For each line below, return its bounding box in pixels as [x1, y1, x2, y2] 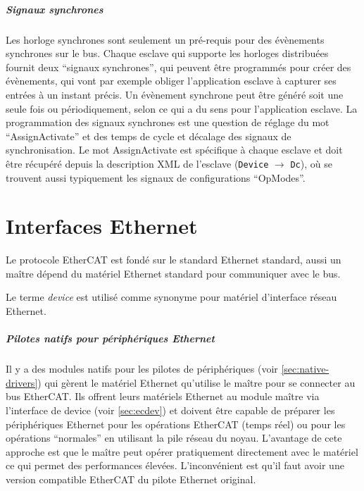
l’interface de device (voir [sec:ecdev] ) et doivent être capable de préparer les [6, 403, 335, 417]
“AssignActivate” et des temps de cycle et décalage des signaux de [6, 128, 291, 143]
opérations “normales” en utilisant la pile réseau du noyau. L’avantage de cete [6, 430, 342, 445]
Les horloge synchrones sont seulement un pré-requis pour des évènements [6, 32, 325, 46]
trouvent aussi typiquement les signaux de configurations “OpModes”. [6, 170, 306, 185]
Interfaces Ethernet [6, 211, 198, 240]
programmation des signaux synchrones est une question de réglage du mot [6, 115, 330, 130]
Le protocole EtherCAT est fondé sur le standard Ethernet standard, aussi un [6, 252, 341, 267]
